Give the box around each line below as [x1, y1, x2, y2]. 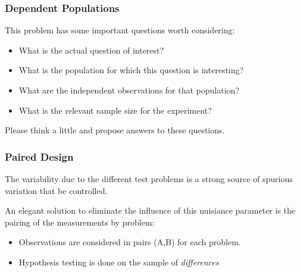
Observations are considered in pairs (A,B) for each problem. [18, 236, 241, 248]
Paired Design [5, 149, 74, 164]
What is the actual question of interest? [18, 43, 164, 56]
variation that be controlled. [5, 184, 108, 196]
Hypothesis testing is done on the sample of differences [18, 255, 219, 268]
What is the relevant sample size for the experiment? [18, 104, 212, 116]
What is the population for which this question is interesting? [18, 64, 244, 76]
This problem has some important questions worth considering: [5, 24, 235, 36]
